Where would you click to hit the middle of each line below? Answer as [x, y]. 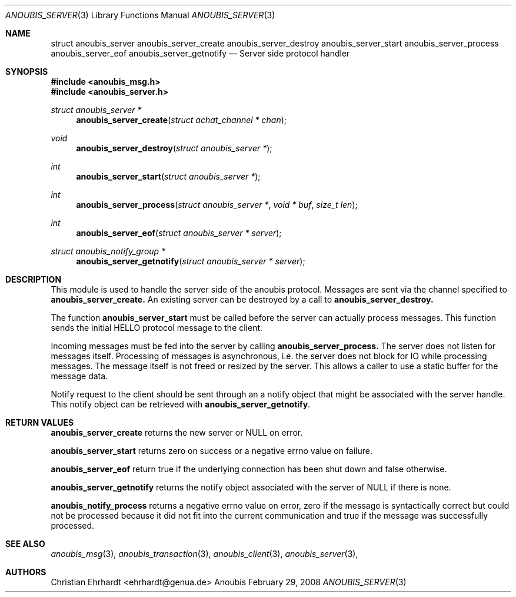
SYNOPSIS [27, 72]
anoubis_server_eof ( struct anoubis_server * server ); [179, 233]
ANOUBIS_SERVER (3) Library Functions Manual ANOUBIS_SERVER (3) [140, 15]
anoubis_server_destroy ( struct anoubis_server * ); [174, 148]
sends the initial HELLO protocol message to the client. [157, 328]
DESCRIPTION [34, 279]
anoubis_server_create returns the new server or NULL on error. [177, 432]
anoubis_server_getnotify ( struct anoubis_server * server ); [191, 261]
